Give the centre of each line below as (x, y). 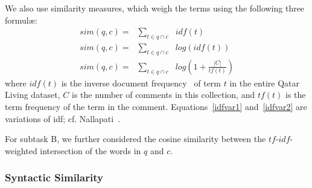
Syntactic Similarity (54, 177)
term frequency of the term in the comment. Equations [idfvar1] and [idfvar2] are (156, 107)
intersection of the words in (91, 150)
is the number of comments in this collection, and (164, 95)
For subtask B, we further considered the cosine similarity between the (135, 139)
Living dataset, (33, 95)
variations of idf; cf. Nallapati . (63, 118)
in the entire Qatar (264, 83)
